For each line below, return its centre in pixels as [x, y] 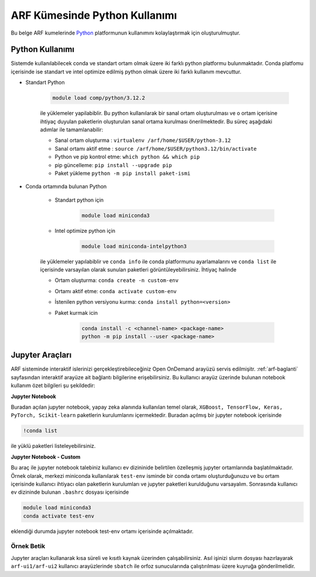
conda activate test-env [59, 516]
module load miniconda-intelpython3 [134, 246]
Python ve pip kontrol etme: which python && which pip [127, 157]
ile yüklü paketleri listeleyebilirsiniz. [53, 446]
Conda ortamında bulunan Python [66, 186]
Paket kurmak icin [76, 313]
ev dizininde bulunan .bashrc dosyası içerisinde [70, 492]
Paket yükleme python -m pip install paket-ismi [123, 173]
